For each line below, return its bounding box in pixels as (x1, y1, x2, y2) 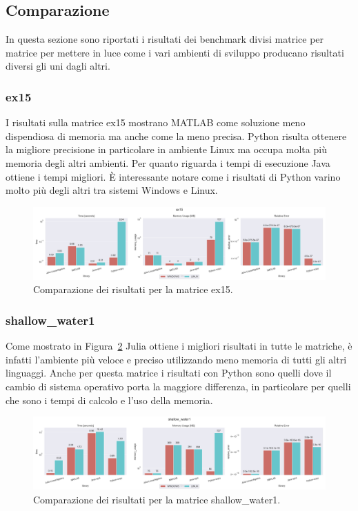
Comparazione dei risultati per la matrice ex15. (33, 282, 233, 297)
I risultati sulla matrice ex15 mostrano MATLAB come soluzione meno (6, 115, 306, 130)
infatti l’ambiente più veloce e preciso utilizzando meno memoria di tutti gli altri (6, 352, 347, 366)
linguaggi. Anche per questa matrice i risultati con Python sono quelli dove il (6, 365, 332, 380)
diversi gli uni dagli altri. (6, 59, 110, 73)
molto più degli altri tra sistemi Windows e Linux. (6, 183, 218, 197)
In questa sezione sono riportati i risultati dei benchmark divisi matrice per (6, 32, 324, 46)
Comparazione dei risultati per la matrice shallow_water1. (33, 492, 281, 506)
